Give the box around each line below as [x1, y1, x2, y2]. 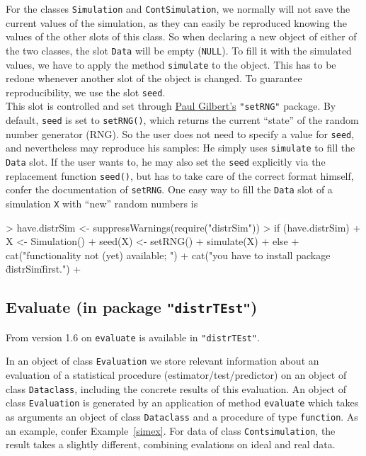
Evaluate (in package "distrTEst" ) [6, 296, 258, 318]
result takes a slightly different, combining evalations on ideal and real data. [6, 437, 336, 452]
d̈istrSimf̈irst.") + [6, 261, 81, 276]
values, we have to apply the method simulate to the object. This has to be [6, 57, 336, 72]
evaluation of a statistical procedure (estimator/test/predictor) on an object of [6, 367, 347, 382]
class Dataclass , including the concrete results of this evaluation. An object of [6, 381, 347, 396]
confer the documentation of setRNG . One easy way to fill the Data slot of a [6, 182, 333, 197]
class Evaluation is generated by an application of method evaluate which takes [6, 395, 359, 410]
